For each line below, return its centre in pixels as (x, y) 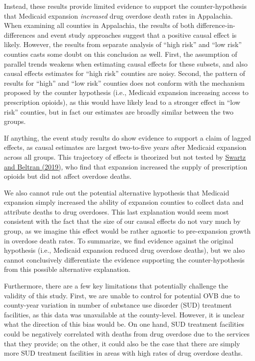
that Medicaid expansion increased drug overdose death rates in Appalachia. (118, 15)
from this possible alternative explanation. (67, 269)
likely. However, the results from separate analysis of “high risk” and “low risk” (123, 44)
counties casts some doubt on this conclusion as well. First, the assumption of (121, 54)
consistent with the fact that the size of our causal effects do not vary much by (122, 221)
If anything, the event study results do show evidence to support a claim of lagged (127, 137)
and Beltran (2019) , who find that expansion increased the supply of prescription (126, 166)
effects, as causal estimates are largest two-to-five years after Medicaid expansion (125, 147)
